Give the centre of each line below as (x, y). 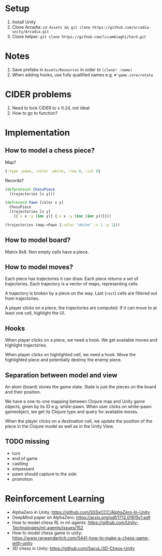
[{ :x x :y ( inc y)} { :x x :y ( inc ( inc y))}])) (62, 216)
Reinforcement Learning (55, 499)
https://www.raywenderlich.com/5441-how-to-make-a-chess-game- (81, 538)
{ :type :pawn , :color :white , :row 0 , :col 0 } (53, 171)
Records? (15, 180)
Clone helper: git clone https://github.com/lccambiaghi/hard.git (79, 36)
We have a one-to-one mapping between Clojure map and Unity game (75, 401)
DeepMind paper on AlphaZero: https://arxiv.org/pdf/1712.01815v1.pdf (81, 517)
